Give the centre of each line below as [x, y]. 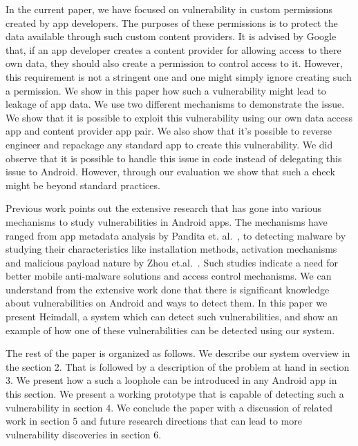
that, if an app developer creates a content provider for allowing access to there [173, 49]
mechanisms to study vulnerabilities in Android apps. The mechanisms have [167, 221]
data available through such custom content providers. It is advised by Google [171, 36]
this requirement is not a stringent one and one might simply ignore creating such [179, 76]
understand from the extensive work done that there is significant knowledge [168, 289]
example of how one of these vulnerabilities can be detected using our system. [170, 330]
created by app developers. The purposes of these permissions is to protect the [172, 22]
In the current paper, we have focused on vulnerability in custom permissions [169, 9]
